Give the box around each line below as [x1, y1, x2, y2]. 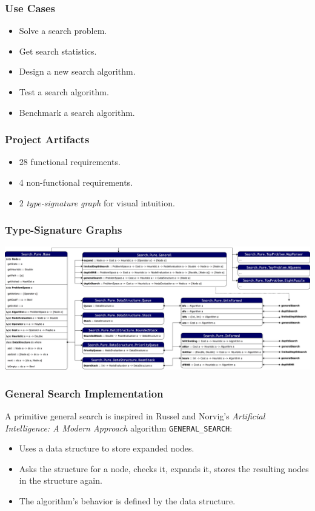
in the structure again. [19, 474, 102, 487]
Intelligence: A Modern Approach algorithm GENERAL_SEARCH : [5, 421, 233, 434]
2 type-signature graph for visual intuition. [19, 196, 175, 209]
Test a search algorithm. [19, 86, 109, 98]
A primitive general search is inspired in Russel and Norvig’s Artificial [5, 410, 265, 422]
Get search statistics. [19, 44, 97, 57]
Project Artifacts [5, 132, 90, 147]
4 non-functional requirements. [19, 176, 133, 188]
